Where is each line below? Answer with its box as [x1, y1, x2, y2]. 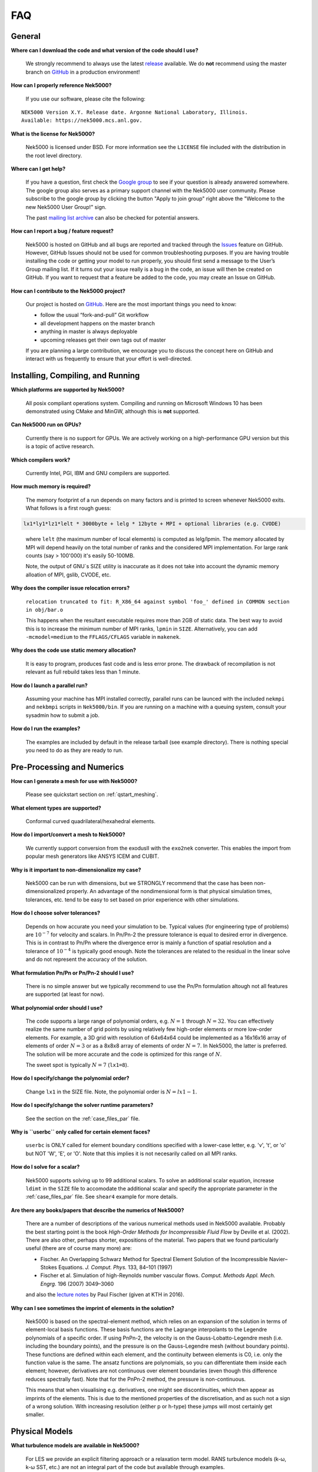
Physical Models [11, 1427, 73, 1437]
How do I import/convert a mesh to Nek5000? [11, 831, 126, 838]
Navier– [269, 1255, 288, 1262]
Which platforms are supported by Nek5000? [11, 386, 125, 393]
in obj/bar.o [25, 606, 64, 613]
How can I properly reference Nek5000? [11, 82, 112, 89]
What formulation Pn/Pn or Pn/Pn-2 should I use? [11, 969, 134, 976]
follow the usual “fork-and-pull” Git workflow [40, 311, 150, 319]
